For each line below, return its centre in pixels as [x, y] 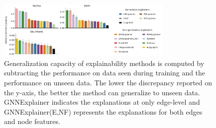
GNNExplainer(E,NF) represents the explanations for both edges [103, 111]
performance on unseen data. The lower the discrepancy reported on [108, 83]
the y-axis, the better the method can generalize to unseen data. [102, 92]
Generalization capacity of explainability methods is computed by [104, 63]
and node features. [32, 121]
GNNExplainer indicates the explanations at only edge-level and [102, 102]
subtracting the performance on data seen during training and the [105, 73]
